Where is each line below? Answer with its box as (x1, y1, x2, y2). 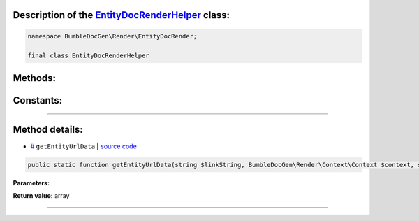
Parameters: (13, 178, 50, 187)
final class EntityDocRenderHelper (27, 52, 149, 59)
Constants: (13, 94, 63, 106)
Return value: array (13, 192, 70, 200)
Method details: (13, 123, 83, 136)
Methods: (13, 72, 56, 84)
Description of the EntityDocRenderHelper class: (13, 9, 230, 21)
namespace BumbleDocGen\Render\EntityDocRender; (27, 32, 198, 40)
